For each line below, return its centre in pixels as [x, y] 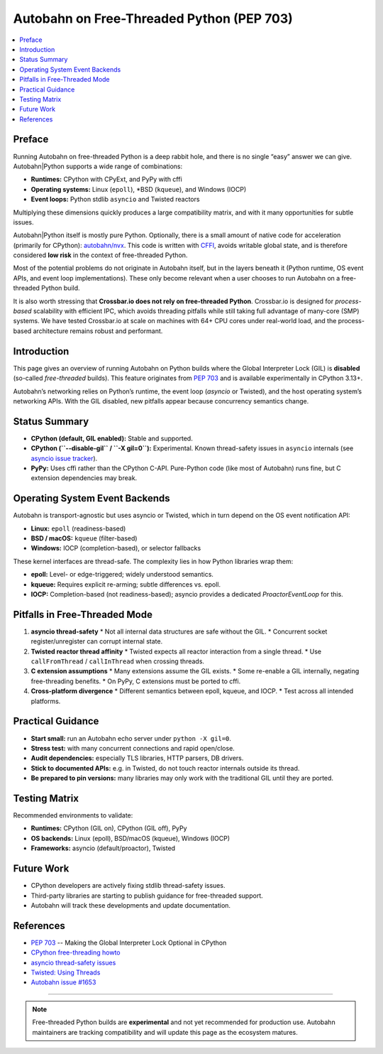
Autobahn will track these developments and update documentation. [131, 905]
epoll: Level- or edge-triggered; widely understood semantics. [122, 575]
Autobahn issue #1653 [63, 982]
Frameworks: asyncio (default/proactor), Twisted [103, 848]
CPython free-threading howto [76, 952]
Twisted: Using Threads [66, 972]
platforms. [46, 701]
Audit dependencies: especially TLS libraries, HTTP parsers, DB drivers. [137, 758]
